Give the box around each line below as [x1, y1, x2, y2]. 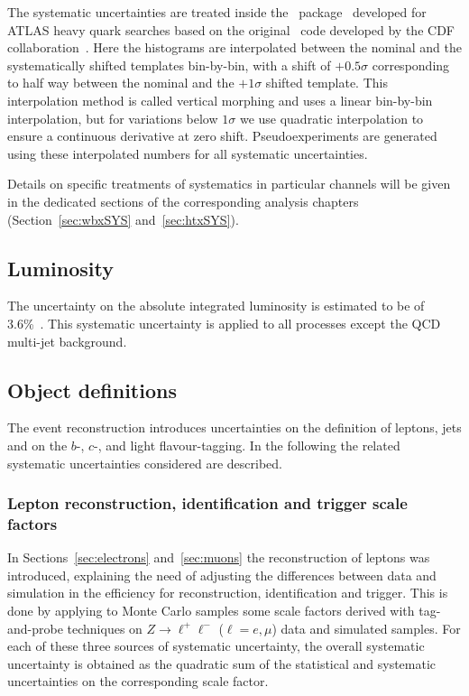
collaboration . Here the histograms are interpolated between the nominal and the [7, 38, 462, 57]
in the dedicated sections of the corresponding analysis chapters [7, 191, 359, 210]
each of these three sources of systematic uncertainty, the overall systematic [7, 636, 425, 655]
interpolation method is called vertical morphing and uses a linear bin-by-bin [7, 90, 433, 109]
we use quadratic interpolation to [239, 108, 424, 127]
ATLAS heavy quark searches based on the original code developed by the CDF [7, 20, 455, 39]
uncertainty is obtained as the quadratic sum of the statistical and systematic [7, 654, 437, 673]
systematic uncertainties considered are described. [7, 453, 283, 472]
